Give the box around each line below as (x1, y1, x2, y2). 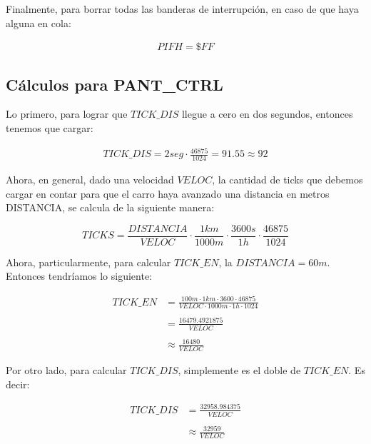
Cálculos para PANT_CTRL (6, 73, 223, 95)
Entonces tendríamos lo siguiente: (6, 268, 153, 283)
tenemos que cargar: (6, 121, 93, 136)
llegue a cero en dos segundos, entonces (181, 106, 353, 121)
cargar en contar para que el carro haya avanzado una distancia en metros (6, 186, 330, 201)
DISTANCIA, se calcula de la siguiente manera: (6, 200, 215, 215)
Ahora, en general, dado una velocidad (6, 171, 174, 186)
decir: (6, 376, 30, 391)
